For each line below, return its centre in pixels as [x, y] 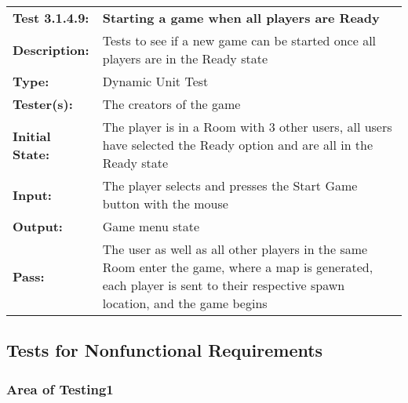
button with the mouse [165, 203]
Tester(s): [43, 104]
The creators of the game [171, 104]
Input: [32, 194]
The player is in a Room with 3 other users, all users [247, 127]
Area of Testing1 [60, 388]
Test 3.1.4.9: [51, 18]
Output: [38, 226]
